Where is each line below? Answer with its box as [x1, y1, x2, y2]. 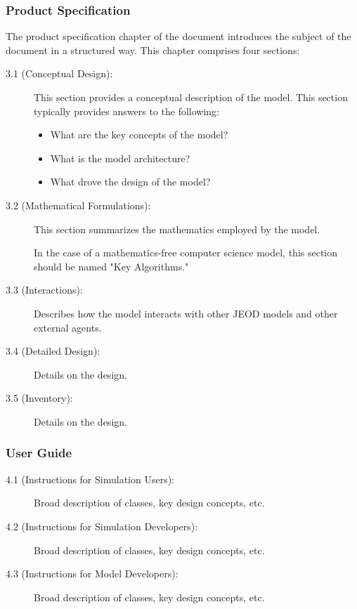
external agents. [34, 320, 102, 334]
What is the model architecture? [50, 150, 190, 165]
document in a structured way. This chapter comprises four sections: [6, 42, 300, 57]
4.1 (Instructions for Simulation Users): [6, 471, 175, 486]
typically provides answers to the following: [34, 103, 219, 118]
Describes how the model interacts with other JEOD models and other [34, 306, 338, 320]
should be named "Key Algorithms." [34, 258, 189, 273]
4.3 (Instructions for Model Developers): [6, 566, 178, 581]
